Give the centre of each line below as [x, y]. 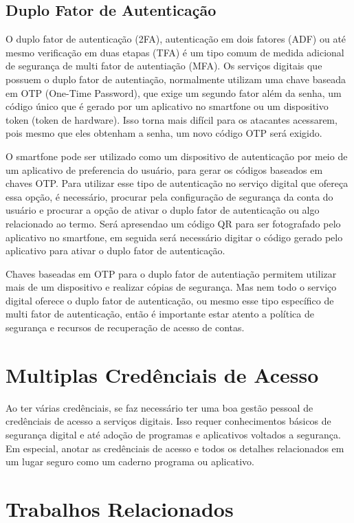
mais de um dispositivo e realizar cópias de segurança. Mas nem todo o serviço [171, 287]
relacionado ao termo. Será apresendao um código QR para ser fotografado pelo [173, 223]
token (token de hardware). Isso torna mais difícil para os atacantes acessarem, [172, 119]
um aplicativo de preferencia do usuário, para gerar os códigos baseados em [164, 169]
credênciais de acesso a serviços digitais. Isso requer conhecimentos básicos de [168, 421]
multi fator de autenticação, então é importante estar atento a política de [160, 314]
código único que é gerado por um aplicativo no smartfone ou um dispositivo [167, 106]
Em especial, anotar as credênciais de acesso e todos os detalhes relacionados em [175, 448]
